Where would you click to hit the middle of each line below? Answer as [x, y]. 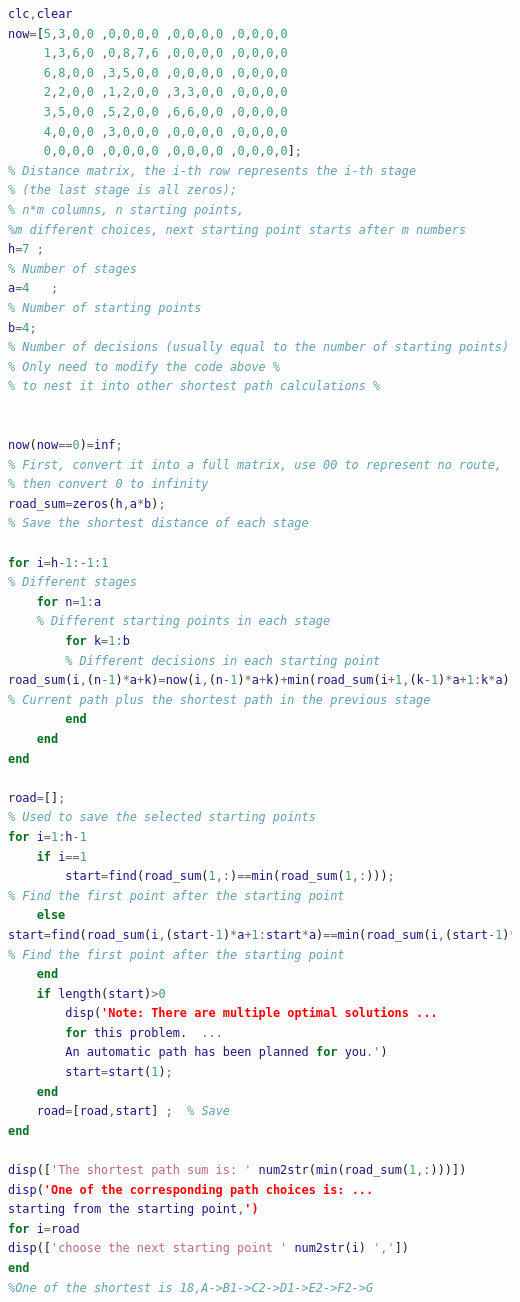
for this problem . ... [144, 1032]
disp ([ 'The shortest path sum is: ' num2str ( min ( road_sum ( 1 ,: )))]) [237, 1170]
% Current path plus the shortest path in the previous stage [219, 699]
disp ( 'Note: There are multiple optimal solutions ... [251, 1013]
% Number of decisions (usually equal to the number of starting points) [259, 347]
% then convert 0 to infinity [108, 484]
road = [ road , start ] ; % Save [133, 1111]
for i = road [44, 1228]
